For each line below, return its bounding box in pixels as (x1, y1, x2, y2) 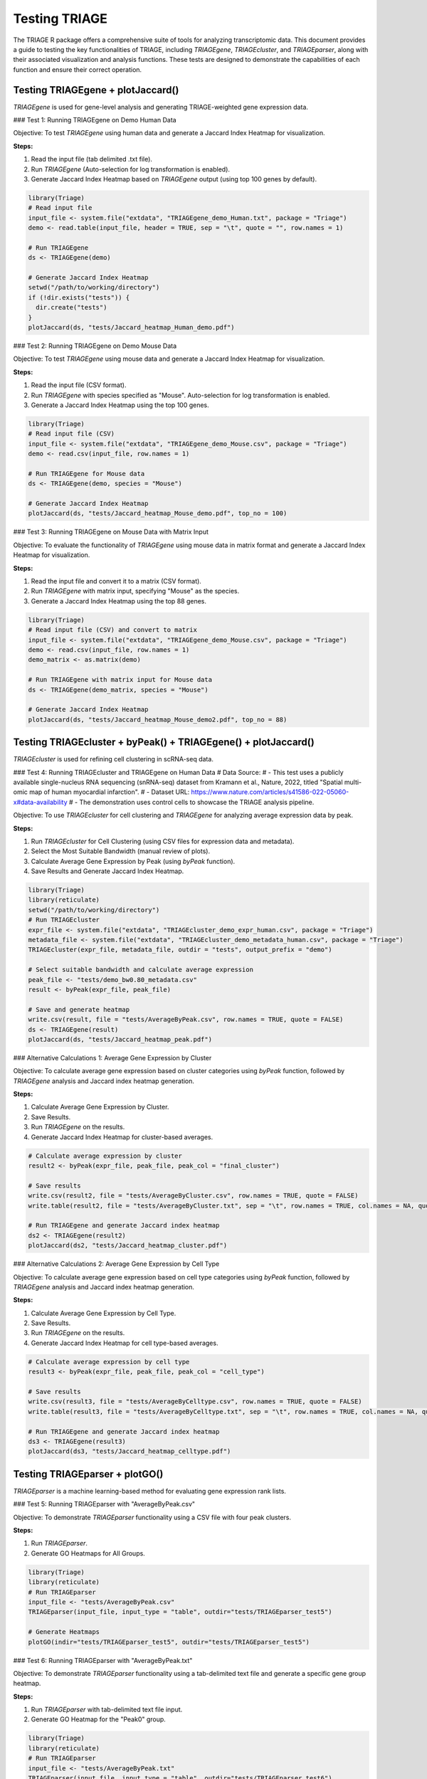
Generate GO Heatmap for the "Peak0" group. (31, 1715, 167, 1723)
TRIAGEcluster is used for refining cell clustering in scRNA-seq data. (13, 755, 213, 764)
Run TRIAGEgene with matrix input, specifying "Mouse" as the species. (31, 587, 240, 596)
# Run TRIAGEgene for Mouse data (28, 470, 145, 477)
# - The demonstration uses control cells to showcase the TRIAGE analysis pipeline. (68, 798, 315, 806)
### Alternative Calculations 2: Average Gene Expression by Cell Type (13, 1260, 220, 1268)
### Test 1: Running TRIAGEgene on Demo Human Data (13, 116, 177, 125)
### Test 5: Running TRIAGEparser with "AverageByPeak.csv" (13, 1500, 196, 1509)
